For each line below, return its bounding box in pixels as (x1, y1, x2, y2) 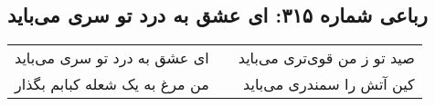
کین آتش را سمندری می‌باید (243, 73, 415, 95)
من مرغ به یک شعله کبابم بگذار (15, 73, 209, 95)
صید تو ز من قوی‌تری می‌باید (238, 47, 415, 69)
